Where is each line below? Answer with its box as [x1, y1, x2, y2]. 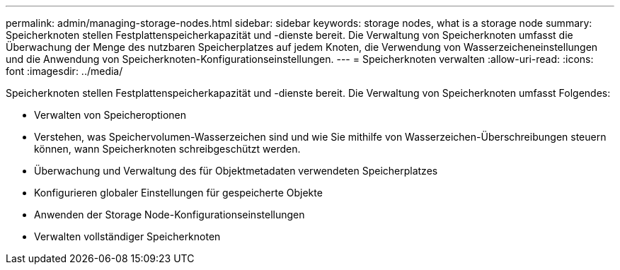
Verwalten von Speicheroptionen [34, 109, 187, 121]
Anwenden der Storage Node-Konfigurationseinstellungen [34, 209, 305, 221]
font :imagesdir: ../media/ [6, 65, 123, 77]
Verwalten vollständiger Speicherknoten [34, 230, 221, 242]
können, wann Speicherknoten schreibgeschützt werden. [34, 143, 301, 155]
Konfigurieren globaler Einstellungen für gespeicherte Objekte [34, 187, 323, 199]
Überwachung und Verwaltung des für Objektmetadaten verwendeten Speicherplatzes [34, 165, 438, 177]
